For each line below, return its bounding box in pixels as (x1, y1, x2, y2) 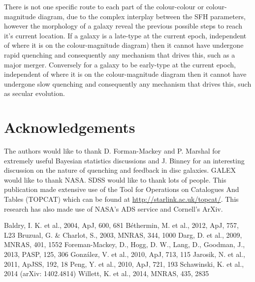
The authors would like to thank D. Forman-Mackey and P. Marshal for (4, 146, 221, 156)
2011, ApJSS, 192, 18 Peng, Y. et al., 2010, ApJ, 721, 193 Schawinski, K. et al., (4, 258, 244, 269)
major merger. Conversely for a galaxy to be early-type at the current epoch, (4, 59, 236, 69)
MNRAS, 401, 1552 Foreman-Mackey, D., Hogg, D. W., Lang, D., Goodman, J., (4, 239, 245, 250)
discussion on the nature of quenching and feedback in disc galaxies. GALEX (4, 165, 236, 175)
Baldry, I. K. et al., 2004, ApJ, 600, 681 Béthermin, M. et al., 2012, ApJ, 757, (4, 220, 239, 230)
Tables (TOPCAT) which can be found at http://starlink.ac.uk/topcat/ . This (4, 194, 239, 204)
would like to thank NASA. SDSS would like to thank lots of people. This (4, 174, 226, 185)
